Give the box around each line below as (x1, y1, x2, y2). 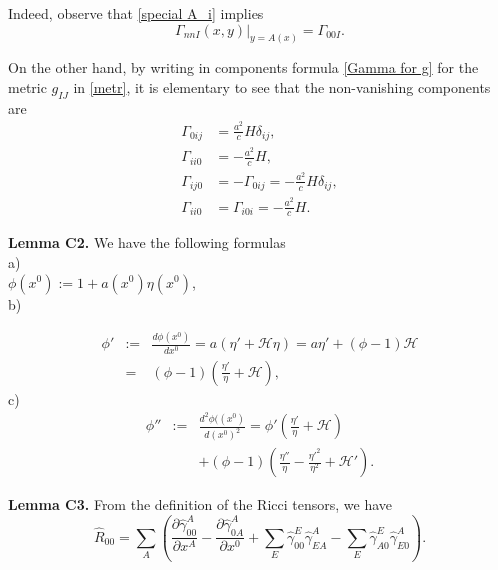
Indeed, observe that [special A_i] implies (8, 3, 264, 23)
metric (8, 77, 47, 98)
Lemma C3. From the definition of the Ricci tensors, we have (8, 494, 392, 515)
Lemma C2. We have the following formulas (8, 232, 286, 253)
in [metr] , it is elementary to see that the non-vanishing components (73, 77, 491, 98)
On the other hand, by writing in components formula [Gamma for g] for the (8, 57, 479, 78)
